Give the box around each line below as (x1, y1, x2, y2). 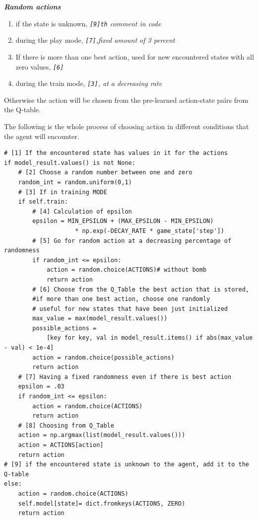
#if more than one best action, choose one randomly (32, 296, 210, 303)
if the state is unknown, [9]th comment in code (15, 18, 161, 28)
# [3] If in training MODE (18, 188, 107, 196)
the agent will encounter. (4, 131, 79, 141)
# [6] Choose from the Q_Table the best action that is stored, (32, 286, 249, 293)
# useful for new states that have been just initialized (32, 305, 228, 312)
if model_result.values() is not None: (4, 159, 135, 166)
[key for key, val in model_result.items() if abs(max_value (46, 334, 253, 342)
